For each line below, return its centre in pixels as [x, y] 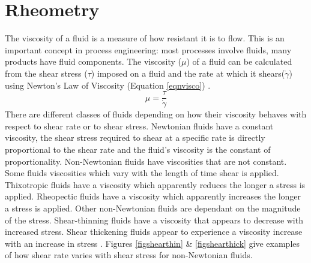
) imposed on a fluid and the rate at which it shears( [188, 73]
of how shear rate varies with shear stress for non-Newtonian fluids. [129, 255]
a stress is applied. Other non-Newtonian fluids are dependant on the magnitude [153, 208]
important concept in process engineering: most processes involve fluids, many [148, 49]
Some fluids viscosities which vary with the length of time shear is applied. [142, 173]
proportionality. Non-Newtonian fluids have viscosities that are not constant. [146, 161]
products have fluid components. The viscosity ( [93, 61]
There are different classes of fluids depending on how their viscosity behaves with [156, 114]
